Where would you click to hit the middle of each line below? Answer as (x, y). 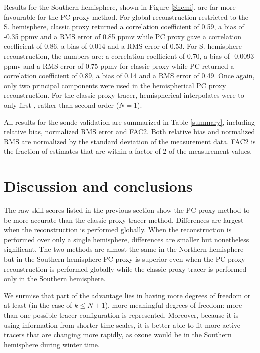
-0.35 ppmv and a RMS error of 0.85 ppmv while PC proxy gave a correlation (123, 36)
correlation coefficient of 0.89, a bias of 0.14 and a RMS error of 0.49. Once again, (129, 75)
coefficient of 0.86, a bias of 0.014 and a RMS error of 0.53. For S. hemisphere (123, 46)
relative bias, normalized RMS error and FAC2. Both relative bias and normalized (130, 132)
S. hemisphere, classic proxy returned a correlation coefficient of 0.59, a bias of (124, 26)
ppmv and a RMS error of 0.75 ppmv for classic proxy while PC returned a (119, 65)
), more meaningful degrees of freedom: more (174, 305)
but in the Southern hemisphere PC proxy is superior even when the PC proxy (125, 259)
